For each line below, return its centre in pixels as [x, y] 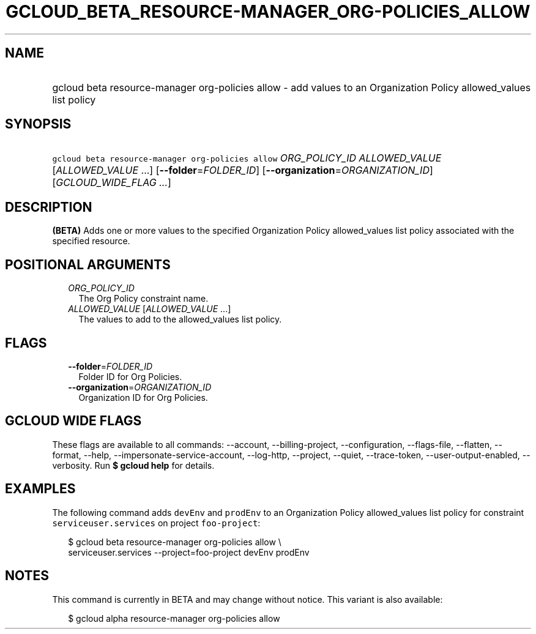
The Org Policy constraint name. [143, 299]
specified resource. [91, 241]
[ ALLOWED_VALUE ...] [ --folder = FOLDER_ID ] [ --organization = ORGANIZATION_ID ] [243, 170]
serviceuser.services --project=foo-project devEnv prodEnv [189, 552]
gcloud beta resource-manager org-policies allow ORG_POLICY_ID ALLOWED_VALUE [247, 158]
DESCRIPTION [49, 207]
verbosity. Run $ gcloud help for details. [133, 465]
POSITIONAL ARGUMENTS [88, 264]
